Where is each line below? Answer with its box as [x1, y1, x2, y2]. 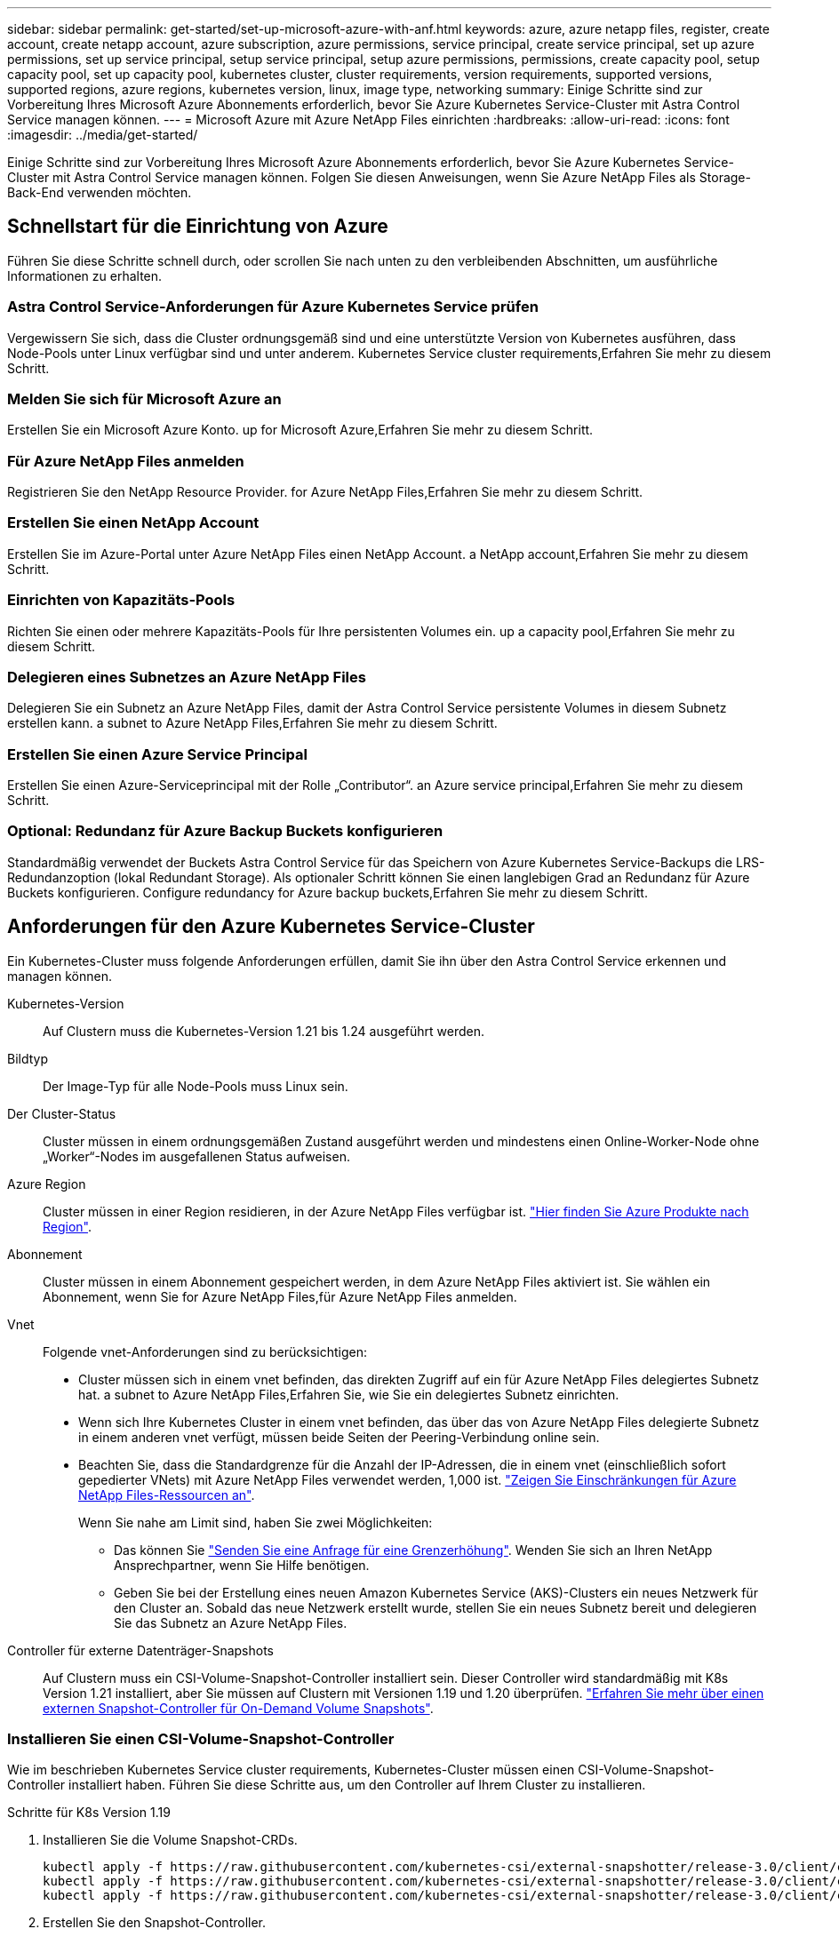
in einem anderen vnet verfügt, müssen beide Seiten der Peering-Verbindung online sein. [78, 1429, 600, 1445]
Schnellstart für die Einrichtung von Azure [7, 215, 388, 238]
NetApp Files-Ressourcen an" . [78, 1487, 255, 1503]
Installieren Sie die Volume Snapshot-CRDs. [43, 1832, 298, 1848]
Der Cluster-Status [7, 1105, 116, 1121]
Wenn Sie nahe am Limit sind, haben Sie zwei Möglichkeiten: [78, 1514, 433, 1530]
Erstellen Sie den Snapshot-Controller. [43, 1915, 267, 1931]
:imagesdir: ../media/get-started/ [7, 127, 198, 142]
